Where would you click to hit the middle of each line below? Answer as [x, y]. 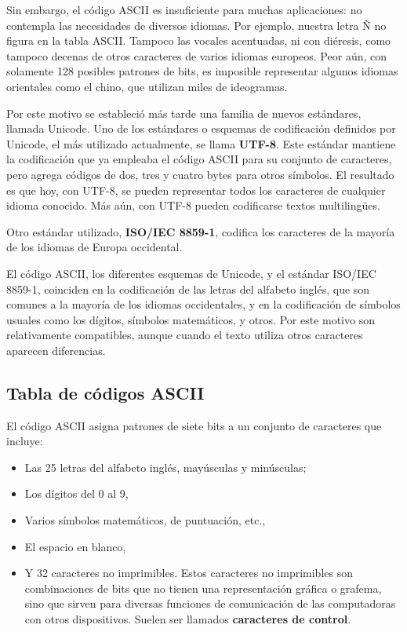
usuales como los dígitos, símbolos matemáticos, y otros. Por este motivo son [191, 319]
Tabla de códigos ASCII [105, 392]
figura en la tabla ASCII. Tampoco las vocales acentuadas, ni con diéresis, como [199, 40]
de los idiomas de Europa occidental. [94, 247]
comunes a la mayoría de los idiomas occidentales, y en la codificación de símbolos [203, 304]
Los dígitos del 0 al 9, [76, 493]
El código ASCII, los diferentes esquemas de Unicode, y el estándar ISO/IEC [191, 273]
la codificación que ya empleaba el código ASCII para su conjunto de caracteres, [199, 159]
